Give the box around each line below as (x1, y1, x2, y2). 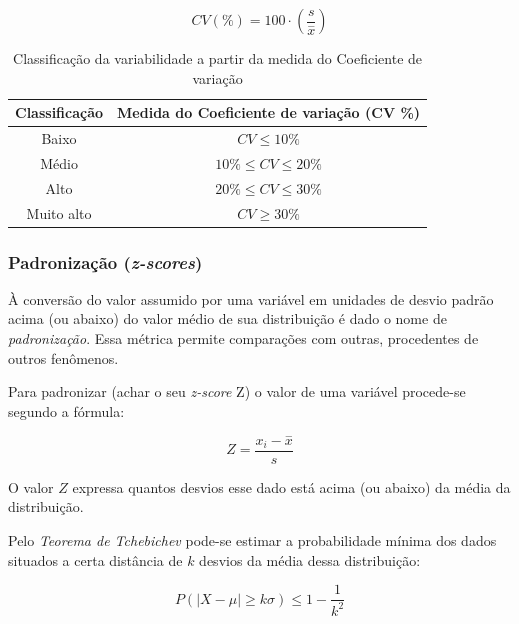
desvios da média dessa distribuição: (199, 549, 421, 570)
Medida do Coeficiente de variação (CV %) (117, 102, 421, 123)
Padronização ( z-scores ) (8, 249, 203, 274)
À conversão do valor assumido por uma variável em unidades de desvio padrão (8, 288, 494, 309)
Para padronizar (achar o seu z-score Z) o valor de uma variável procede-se (8, 381, 466, 402)
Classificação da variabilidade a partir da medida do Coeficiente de (13, 48, 423, 68)
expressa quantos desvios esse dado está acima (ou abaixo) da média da (72, 476, 511, 497)
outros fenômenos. (8, 347, 119, 368)
